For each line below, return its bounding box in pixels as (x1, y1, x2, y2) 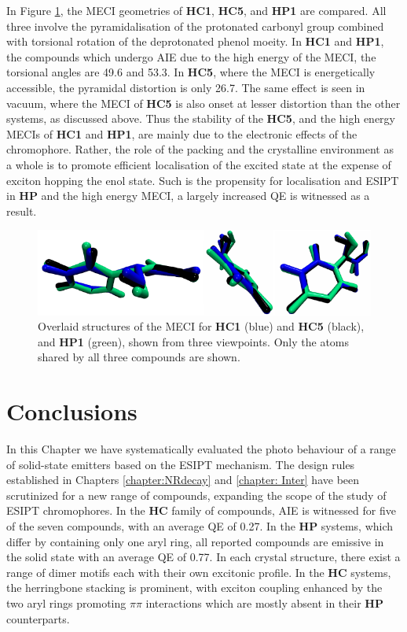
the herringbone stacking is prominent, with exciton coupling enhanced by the (6, 579, 383, 596)
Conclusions (6, 395, 137, 427)
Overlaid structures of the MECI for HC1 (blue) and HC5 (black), (38, 318, 365, 334)
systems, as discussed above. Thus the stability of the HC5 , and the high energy (6, 110, 396, 127)
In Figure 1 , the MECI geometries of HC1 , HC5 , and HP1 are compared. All (6, 2, 387, 18)
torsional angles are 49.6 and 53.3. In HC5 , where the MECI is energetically (6, 64, 376, 80)
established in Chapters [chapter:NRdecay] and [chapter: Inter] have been (6, 471, 360, 488)
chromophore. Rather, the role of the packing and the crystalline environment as (6, 141, 394, 157)
